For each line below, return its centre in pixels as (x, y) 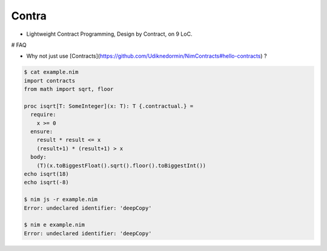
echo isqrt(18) (46, 174)
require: (43, 115)
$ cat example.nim (51, 72)
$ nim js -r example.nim (61, 199)
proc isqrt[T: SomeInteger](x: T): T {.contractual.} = (109, 106)
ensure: (42, 132)
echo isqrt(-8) (46, 182)
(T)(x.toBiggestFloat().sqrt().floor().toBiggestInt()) (121, 166)
